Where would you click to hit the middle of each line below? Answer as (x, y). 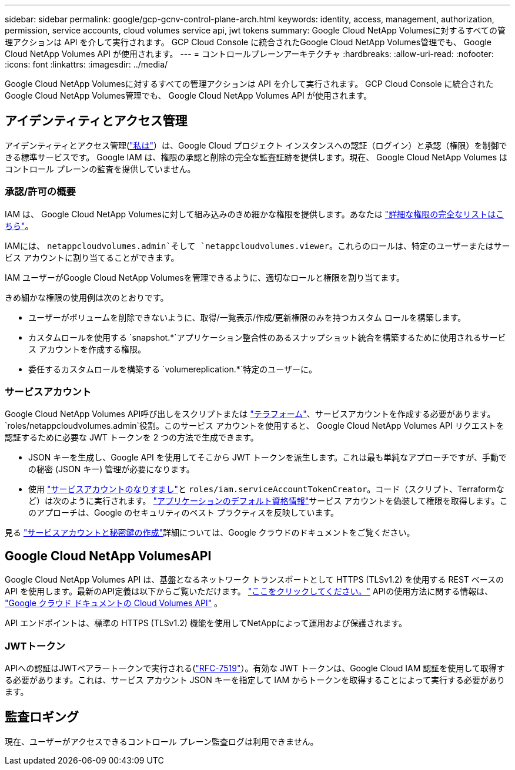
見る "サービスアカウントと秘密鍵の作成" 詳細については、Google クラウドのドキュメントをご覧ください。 (210, 533)
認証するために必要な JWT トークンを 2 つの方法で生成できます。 (132, 438)
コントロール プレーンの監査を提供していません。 (100, 169)
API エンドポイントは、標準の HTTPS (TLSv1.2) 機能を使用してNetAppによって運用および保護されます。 (206, 623)
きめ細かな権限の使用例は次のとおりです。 (87, 297)
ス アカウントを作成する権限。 (87, 349)
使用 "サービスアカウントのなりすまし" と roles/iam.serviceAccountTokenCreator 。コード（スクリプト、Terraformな (266, 489)
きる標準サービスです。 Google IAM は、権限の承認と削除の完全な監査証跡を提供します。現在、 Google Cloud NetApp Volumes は (256, 157)
